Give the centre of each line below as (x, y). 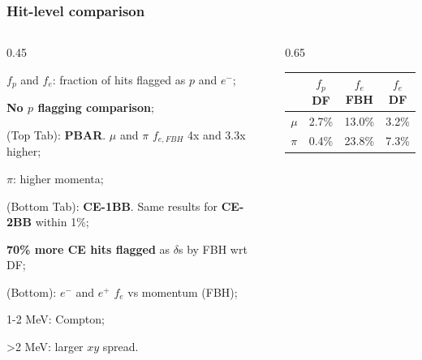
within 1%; (62, 222)
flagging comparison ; (96, 107)
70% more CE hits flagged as (88, 249)
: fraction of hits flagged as (119, 79)
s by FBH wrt (213, 249)
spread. (121, 347)
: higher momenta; (58, 178)
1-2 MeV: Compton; (56, 319)
